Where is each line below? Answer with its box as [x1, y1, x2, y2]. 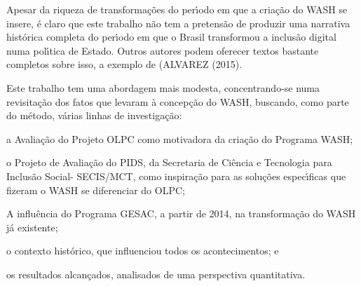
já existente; [6, 219, 58, 234]
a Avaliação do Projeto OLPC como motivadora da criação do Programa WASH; [6, 131, 353, 146]
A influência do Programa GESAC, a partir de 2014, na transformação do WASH [6, 206, 356, 221]
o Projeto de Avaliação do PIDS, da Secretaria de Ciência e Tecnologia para [6, 155, 332, 170]
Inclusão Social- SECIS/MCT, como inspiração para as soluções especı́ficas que [6, 168, 346, 183]
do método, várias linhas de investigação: [6, 108, 182, 123]
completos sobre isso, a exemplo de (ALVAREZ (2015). [6, 57, 243, 71]
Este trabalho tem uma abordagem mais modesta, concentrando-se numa [6, 80, 320, 95]
